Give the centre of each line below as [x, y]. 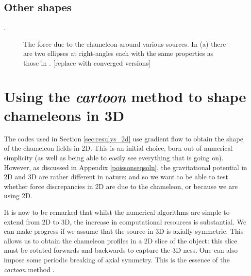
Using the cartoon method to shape [125, 96]
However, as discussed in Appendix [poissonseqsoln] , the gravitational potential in [125, 167]
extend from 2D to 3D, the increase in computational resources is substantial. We [125, 221]
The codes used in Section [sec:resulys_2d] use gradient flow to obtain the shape [124, 138]
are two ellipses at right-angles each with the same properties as [118, 53]
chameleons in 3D [64, 115]
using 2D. [18, 196]
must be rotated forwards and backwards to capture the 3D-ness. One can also [121, 250]
